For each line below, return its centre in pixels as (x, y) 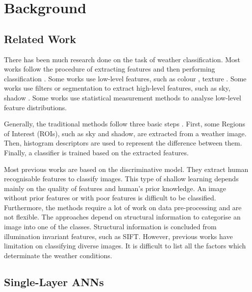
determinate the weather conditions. (58, 255)
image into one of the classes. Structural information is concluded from (110, 227)
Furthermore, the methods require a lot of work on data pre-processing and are (123, 207)
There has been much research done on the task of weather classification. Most (122, 59)
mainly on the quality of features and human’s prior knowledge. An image (115, 188)
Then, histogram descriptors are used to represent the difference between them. (123, 143)
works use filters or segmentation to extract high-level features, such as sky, (117, 88)
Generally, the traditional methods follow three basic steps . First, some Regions (125, 124)
